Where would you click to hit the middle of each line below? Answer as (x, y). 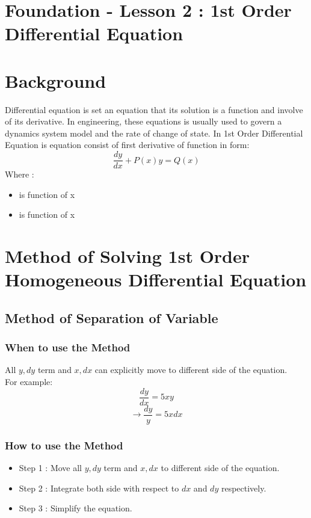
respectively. (244, 488)
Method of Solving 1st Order (128, 256)
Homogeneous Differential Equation (156, 279)
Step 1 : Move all (51, 467)
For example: (29, 382)
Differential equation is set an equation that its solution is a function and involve (154, 109)
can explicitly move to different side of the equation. (191, 370)
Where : (20, 174)
